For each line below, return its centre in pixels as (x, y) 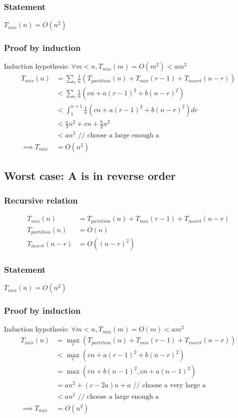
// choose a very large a (169, 386)
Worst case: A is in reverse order (90, 176)
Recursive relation (41, 200)
